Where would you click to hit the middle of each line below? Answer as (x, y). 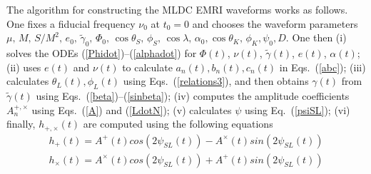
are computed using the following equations (178, 124)
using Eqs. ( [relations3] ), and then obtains (216, 81)
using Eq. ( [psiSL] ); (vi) (297, 109)
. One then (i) (316, 37)
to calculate (147, 67)
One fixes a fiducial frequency (71, 23)
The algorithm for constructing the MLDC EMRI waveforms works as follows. (177, 9)
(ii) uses (24, 67)
